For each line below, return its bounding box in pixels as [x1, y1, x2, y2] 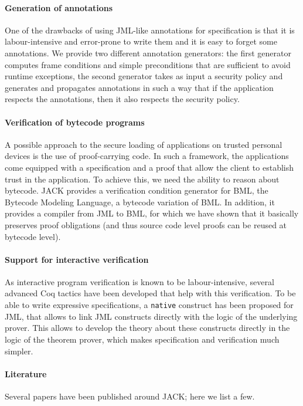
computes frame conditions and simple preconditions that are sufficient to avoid [5, 58, 291, 70]
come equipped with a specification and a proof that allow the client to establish [5, 161, 294, 173]
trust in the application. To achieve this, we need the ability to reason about [5, 172, 280, 185]
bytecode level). [5, 230, 61, 242]
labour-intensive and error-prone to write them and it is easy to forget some [5, 35, 277, 48]
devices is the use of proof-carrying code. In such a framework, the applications [5, 150, 289, 162]
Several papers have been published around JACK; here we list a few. [5, 390, 255, 402]
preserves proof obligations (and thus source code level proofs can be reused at [5, 218, 287, 231]
